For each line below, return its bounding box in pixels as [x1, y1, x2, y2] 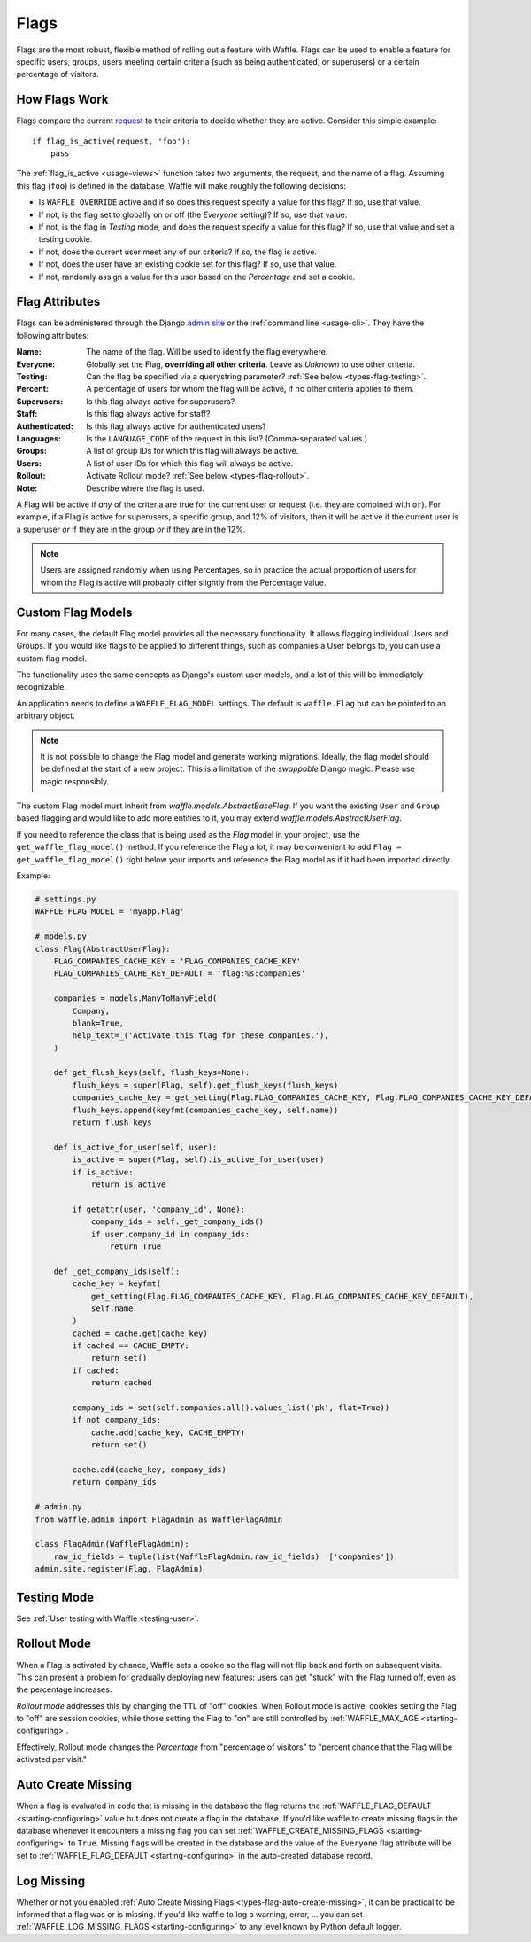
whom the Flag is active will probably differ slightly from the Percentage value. [40, 577, 327, 588]
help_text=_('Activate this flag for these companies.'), [72, 1031, 329, 1041]
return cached [90, 1378, 152, 1388]
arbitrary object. [16, 710, 75, 721]
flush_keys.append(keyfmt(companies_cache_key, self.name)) [72, 1104, 339, 1115]
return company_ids [72, 1477, 157, 1487]
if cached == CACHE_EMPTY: [72, 1341, 189, 1351]
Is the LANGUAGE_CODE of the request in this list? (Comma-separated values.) [86, 433, 368, 443]
